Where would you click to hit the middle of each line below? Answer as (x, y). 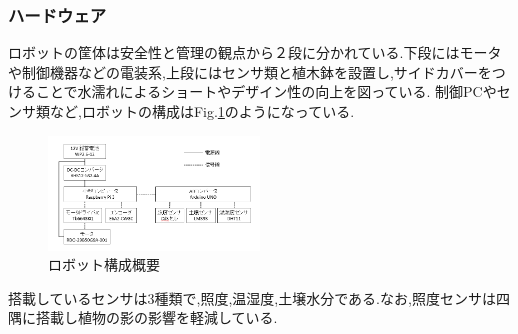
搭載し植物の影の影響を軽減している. (156, 317)
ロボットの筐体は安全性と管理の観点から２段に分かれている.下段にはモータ (255, 52)
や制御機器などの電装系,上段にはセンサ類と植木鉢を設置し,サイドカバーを (250, 71)
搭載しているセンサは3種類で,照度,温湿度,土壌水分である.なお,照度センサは (252, 297)
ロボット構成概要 (104, 264)
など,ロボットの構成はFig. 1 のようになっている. (202, 111)
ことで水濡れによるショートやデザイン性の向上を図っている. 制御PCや (266, 91)
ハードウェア (57, 14)
